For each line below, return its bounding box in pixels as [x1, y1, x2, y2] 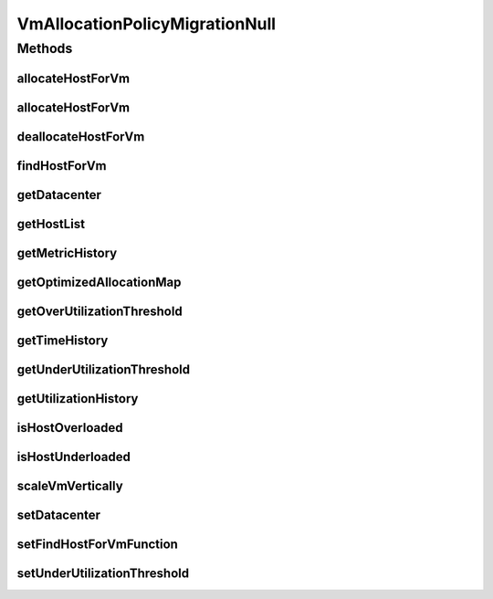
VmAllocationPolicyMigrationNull [16, 14, 277, 34]
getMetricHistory [16, 245, 118, 260]
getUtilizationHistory [16, 391, 139, 406]
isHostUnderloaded [16, 448, 131, 465]
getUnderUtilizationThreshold [16, 362, 191, 377]
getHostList [16, 215, 86, 232]
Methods [16, 40, 73, 57]
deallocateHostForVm [16, 129, 145, 144]
